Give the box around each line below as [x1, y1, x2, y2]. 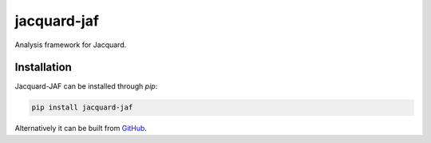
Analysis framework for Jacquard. [14, 40, 127, 50]
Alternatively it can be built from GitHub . [14, 124, 148, 133]
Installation [14, 61, 72, 74]
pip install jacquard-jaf [31, 103, 133, 112]
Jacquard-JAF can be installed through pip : [14, 81, 158, 91]
